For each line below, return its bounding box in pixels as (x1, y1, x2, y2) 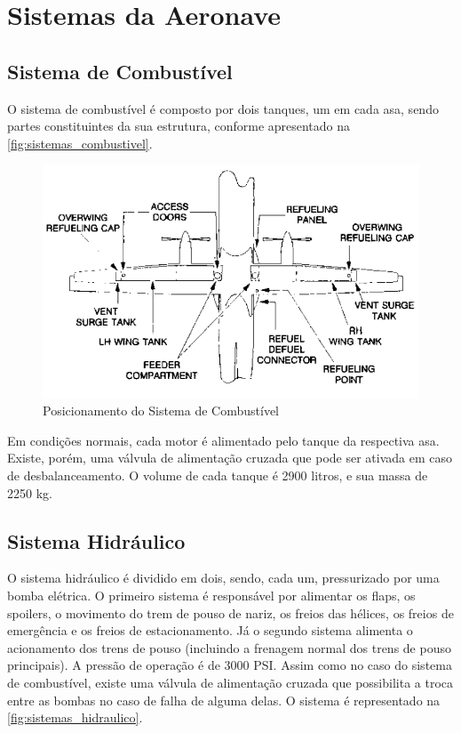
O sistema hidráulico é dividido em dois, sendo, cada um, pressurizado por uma (7, 568, 440, 587)
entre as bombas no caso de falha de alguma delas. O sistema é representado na (7, 690, 441, 709)
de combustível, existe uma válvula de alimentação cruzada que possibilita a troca (7, 673, 454, 691)
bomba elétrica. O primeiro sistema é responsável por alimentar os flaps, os (7, 585, 416, 604)
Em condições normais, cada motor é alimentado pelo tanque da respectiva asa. (7, 431, 440, 449)
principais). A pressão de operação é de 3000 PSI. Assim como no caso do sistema (7, 656, 452, 674)
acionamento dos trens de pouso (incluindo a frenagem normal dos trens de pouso (7, 638, 451, 656)
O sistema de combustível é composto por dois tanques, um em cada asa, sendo (7, 99, 439, 117)
